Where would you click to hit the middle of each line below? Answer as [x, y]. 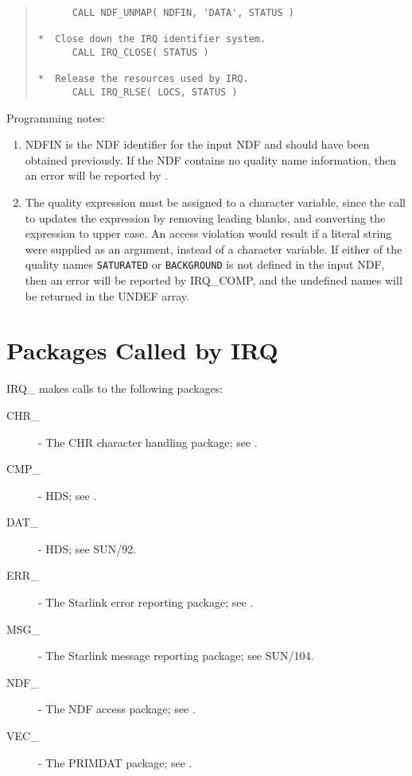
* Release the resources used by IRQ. [143, 79]
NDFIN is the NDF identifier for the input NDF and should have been [197, 144]
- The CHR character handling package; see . [148, 442]
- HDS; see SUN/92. [87, 548]
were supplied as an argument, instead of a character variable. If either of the [214, 248]
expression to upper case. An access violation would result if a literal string [208, 233]
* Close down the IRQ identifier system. [152, 39]
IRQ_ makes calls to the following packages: [115, 388]
